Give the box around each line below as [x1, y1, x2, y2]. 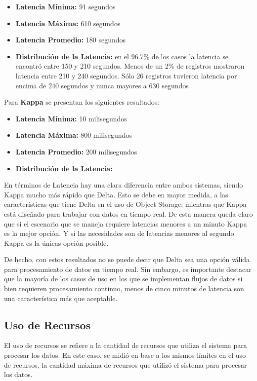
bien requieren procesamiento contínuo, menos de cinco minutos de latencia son [4, 283, 244, 294]
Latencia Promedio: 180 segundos [15, 35, 126, 45]
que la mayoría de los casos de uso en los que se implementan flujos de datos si [4, 273, 243, 284]
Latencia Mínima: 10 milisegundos [15, 113, 127, 123]
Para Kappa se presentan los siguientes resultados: [4, 97, 160, 107]
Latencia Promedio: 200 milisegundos [15, 146, 137, 156]
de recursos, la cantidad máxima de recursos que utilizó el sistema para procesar [4, 359, 247, 370]
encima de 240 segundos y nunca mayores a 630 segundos [15, 80, 189, 90]
